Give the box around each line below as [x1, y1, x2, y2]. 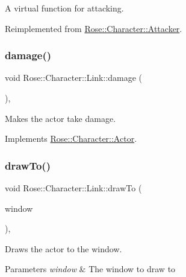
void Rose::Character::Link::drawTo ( [5, 182, 142, 194]
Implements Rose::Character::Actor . [5, 132, 137, 145]
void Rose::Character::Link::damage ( [5, 71, 143, 84]
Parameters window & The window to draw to [5, 263, 176, 275]
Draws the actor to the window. [5, 242, 122, 255]
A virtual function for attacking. [5, 2, 124, 14]
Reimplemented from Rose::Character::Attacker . [5, 22, 182, 34]
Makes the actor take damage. [5, 112, 116, 124]
